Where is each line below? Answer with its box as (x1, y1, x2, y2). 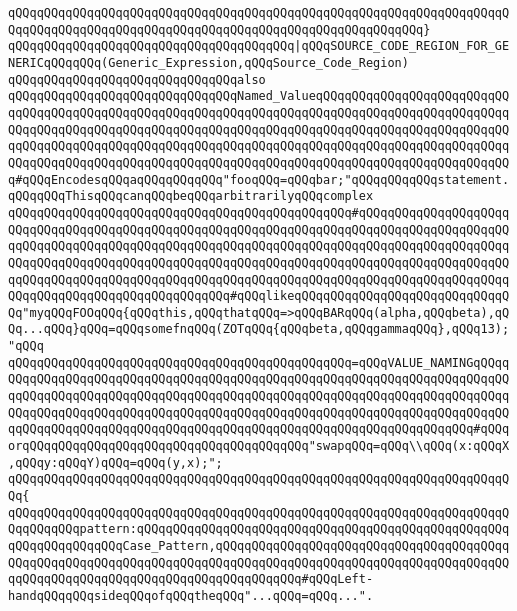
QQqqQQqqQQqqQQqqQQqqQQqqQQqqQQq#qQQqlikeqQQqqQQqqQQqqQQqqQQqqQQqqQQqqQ (8, 289, 510, 304)
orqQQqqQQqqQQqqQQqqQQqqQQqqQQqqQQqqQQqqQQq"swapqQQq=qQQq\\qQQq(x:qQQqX (8, 439, 510, 454)
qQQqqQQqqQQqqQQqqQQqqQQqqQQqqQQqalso (8, 72, 266, 87)
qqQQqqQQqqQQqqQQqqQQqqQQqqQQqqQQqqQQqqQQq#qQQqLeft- (8, 572, 374, 587)
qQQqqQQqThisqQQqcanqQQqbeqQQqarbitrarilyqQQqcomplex (8, 189, 374, 204)
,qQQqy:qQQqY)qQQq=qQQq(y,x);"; (8, 455, 223, 470)
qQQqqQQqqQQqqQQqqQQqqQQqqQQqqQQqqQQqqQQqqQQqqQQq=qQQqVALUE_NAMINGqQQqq (8, 355, 510, 370)
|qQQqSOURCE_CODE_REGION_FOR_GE (294, 39, 510, 54)
